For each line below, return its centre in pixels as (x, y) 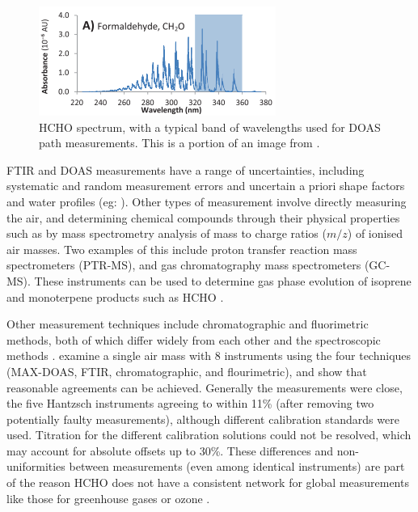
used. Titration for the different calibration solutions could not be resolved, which (209, 435)
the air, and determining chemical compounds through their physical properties (203, 217)
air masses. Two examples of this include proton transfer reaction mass (182, 249)
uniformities (36, 466)
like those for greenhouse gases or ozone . (108, 498)
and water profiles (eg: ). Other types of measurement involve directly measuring (207, 201)
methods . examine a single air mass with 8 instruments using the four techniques (209, 355)
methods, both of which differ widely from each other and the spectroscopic (194, 339)
